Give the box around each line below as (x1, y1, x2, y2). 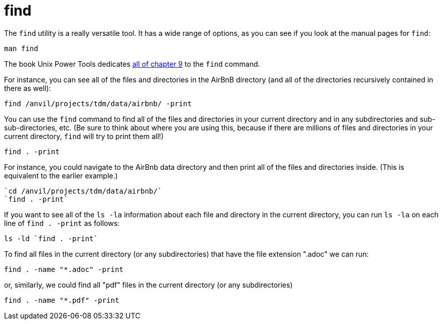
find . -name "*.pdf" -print (4, 296, 119, 304)
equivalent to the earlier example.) (4, 171, 118, 180)
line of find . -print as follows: (4, 218, 120, 227)
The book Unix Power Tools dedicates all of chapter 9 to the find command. (4, 59, 260, 68)
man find (4, 44, 38, 53)
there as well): (4, 83, 51, 92)
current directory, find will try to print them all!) (4, 131, 164, 141)
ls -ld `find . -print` (4, 234, 98, 243)
